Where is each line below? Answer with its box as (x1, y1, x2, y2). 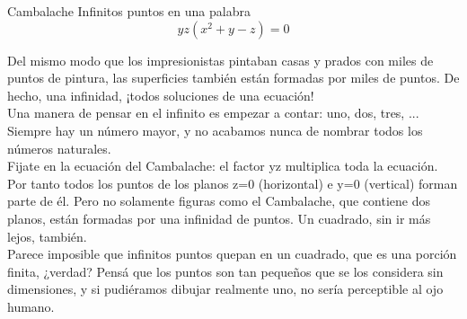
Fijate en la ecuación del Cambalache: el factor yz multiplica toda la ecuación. (7, 156, 438, 175)
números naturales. (7, 138, 111, 157)
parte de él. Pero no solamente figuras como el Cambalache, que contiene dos (7, 191, 431, 210)
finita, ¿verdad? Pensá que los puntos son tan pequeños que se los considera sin (7, 261, 444, 280)
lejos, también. (7, 226, 87, 245)
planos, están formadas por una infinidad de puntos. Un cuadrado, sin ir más (7, 208, 431, 227)
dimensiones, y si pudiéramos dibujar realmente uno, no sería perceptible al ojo (7, 279, 444, 298)
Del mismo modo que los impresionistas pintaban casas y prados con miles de (7, 50, 434, 69)
